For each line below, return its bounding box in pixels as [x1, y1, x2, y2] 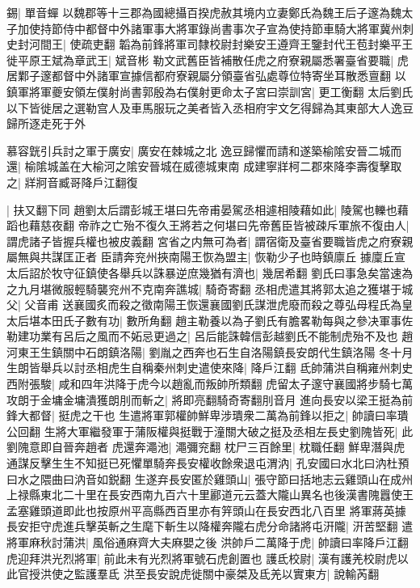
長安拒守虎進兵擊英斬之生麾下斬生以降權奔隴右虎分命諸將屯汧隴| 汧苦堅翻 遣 [6, 518, 414, 535]
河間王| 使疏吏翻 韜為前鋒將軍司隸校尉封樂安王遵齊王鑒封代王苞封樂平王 [28, 36, 414, 53]
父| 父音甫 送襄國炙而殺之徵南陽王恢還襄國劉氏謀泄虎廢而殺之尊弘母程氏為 [6, 296, 402, 313]
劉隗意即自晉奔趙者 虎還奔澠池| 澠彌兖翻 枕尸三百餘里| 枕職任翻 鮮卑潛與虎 [6, 438, 405, 455]
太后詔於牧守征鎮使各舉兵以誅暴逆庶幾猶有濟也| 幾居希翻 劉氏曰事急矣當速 [6, 264, 402, 281]
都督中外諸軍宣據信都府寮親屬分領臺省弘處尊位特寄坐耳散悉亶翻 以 [51, 67, 406, 84]
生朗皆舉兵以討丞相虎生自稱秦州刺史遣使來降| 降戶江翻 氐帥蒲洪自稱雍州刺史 [6, 359, 414, 376]
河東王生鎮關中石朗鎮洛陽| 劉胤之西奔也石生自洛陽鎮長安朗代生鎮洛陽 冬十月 [6, 343, 414, 360]
